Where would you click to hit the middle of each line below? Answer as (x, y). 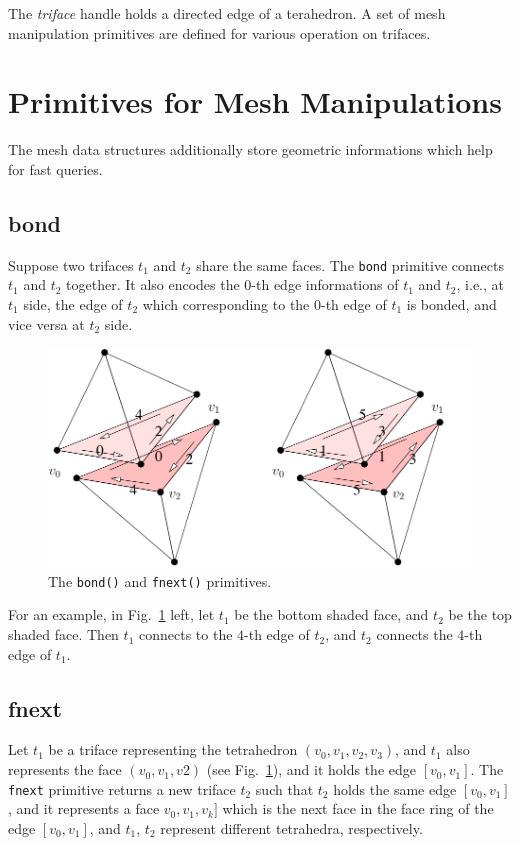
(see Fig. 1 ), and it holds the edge (311, 769)
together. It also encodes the (153, 284)
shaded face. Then (63, 634)
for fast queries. (55, 168)
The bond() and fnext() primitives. (160, 580)
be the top (480, 614)
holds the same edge (395, 788)
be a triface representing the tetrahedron (173, 749)
